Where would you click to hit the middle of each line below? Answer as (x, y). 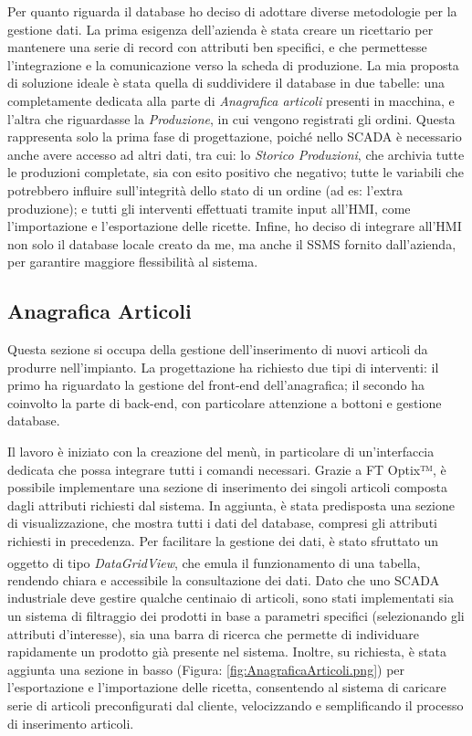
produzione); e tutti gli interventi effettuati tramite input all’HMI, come (209, 208)
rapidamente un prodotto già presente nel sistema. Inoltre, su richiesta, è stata (227, 652)
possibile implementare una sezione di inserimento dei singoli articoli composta (228, 487)
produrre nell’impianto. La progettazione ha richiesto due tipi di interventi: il (223, 367)
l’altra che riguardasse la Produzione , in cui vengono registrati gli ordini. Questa (231, 118)
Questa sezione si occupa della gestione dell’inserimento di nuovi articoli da (218, 349)
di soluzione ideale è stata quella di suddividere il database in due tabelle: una (226, 83)
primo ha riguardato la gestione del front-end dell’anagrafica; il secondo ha (216, 385)
